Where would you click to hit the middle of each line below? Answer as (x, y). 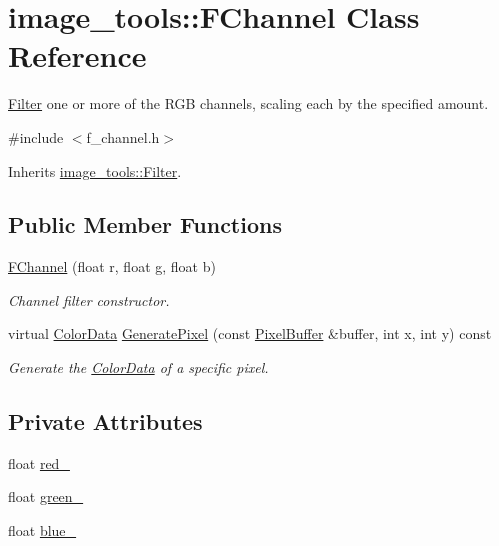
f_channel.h (123, 136)
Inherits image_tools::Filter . (95, 170)
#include (36, 136)
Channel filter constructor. (89, 299)
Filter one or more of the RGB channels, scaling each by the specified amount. (248, 103)
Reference (77, 55)
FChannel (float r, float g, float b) (112, 266)
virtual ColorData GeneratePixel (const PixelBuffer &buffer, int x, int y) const (250, 333)
